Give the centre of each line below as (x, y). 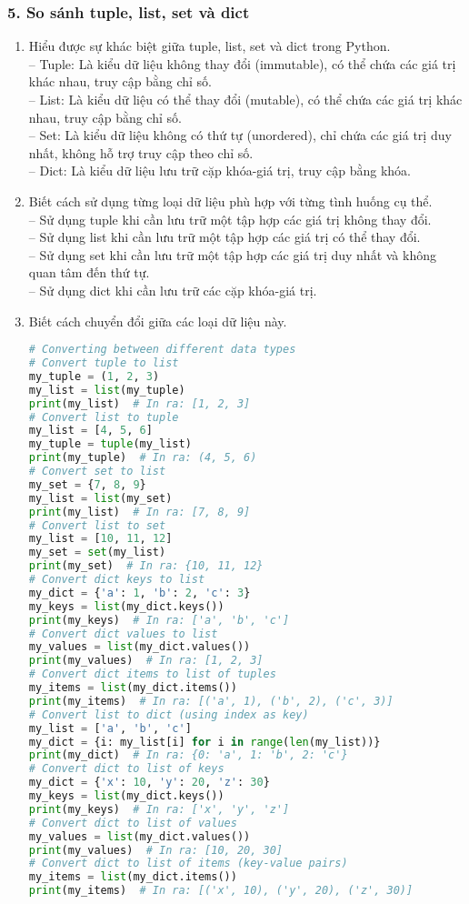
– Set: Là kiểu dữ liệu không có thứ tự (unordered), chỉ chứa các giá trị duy (240, 135)
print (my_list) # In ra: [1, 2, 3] (140, 403)
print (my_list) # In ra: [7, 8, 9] (140, 512)
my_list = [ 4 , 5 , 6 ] (90, 431)
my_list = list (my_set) (100, 498)
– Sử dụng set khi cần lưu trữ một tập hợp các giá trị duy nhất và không (232, 254)
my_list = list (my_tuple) (107, 390)
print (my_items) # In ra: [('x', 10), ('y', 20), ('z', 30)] (221, 891)
